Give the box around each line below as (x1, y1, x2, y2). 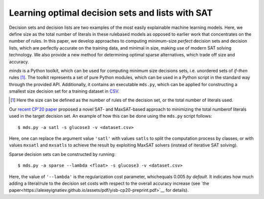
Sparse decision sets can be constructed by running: (9, 151, 116, 157)
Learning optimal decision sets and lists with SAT (9, 7, 213, 18)
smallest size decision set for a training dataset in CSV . (9, 88, 120, 94)
